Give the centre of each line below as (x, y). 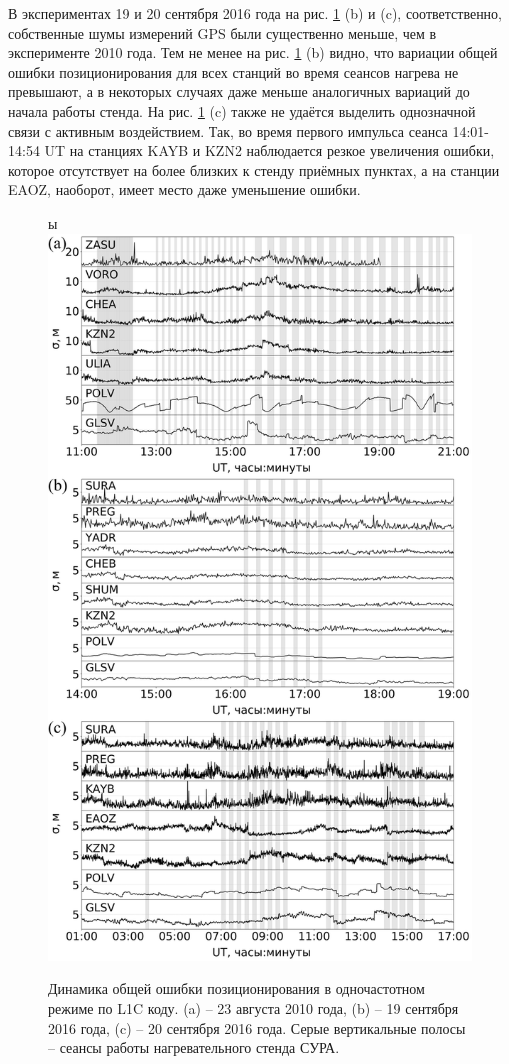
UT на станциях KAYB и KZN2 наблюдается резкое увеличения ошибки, (269, 150)
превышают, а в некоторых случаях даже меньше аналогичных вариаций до (239, 91)
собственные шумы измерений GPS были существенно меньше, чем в (222, 32)
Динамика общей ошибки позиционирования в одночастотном (236, 988)
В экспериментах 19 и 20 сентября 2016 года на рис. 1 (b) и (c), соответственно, (255, 13)
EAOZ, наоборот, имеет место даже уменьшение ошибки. (184, 189)
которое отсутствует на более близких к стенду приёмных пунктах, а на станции (254, 169)
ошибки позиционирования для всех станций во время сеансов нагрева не (233, 71)
